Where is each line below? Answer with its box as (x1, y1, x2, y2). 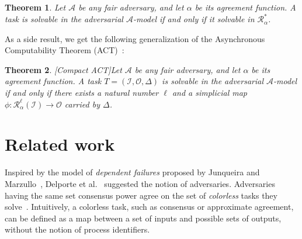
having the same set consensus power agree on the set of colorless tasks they (5, 189, 277, 201)
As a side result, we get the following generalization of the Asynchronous (5, 32, 265, 44)
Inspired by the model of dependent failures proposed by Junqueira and (5, 166, 260, 178)
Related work (5, 132, 115, 156)
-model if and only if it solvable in (133, 13, 255, 25)
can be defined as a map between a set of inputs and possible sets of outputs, (5, 212, 282, 224)
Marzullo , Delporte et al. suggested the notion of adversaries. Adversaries (5, 177, 275, 189)
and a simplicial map (172, 86, 248, 99)
